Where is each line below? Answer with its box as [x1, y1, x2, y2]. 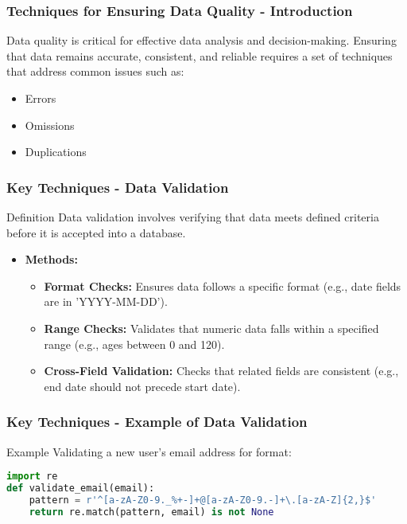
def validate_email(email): [6, 483, 155, 495]
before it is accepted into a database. [6, 224, 186, 240]
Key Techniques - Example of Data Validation [6, 412, 308, 432]
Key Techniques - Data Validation [6, 177, 229, 197]
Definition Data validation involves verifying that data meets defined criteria [6, 209, 379, 225]
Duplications [25, 143, 87, 160]
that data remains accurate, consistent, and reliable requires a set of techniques [6, 47, 393, 64]
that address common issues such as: [6, 63, 184, 80]
